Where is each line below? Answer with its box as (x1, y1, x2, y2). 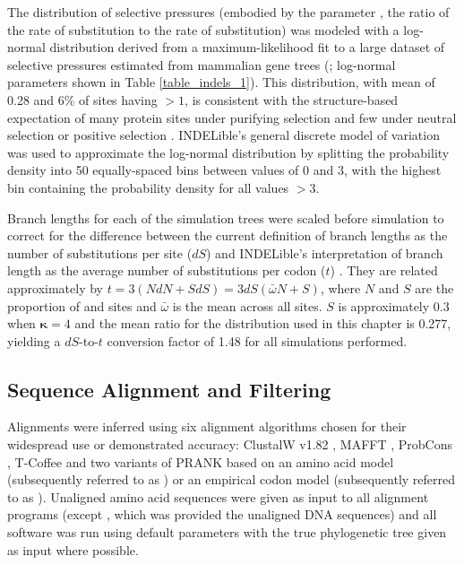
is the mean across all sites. (172, 296, 322, 315)
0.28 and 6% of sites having (7, 90, 158, 109)
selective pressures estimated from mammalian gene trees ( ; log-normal (7, 55, 396, 74)
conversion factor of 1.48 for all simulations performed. (107, 331, 408, 350)
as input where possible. (7, 540, 139, 559)
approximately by (7, 278, 104, 297)
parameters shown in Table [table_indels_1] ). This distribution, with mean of (7, 73, 435, 91)
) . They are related (330, 261, 438, 280)
